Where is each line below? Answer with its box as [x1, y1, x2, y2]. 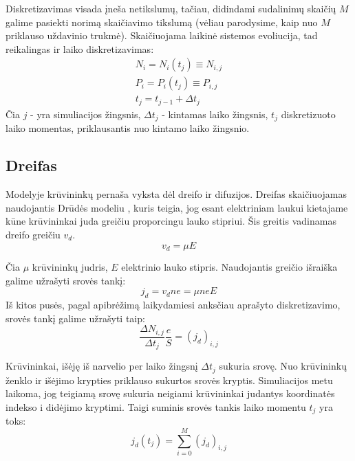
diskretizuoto [281, 106, 336, 121]
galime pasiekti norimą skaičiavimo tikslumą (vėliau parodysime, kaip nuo [6, 14, 318, 29]
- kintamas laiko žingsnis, [162, 106, 268, 121]
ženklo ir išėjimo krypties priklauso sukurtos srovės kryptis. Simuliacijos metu [6, 372, 333, 387]
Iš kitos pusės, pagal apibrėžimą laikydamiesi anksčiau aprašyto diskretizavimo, [6, 297, 341, 311]
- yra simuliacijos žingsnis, [30, 106, 141, 121]
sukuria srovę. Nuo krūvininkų [219, 359, 347, 373]
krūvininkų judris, [32, 260, 108, 273]
